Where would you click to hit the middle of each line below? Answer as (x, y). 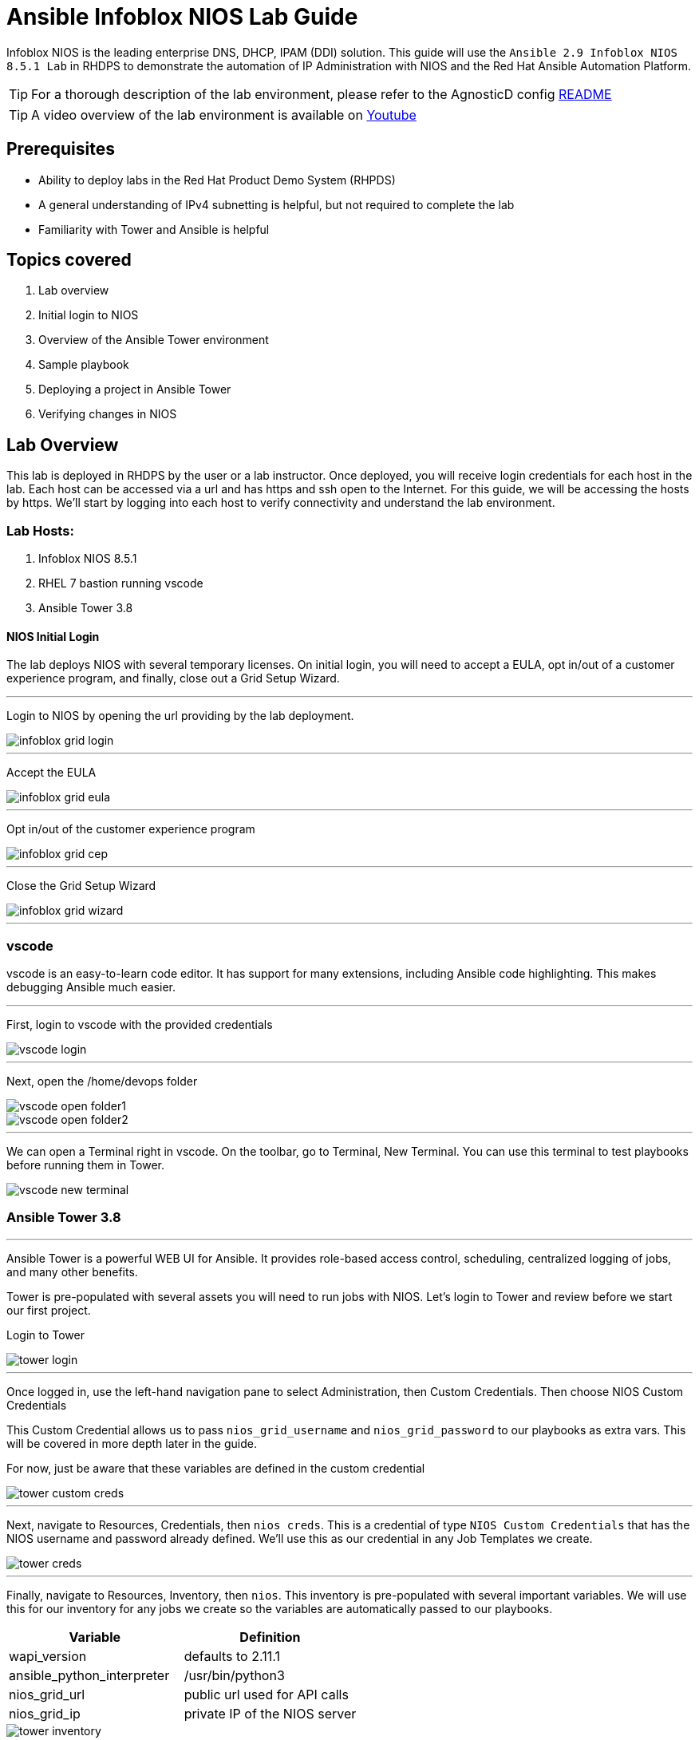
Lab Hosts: (40, 530)
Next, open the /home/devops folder (102, 1081)
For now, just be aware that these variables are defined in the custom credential (216, 1468)
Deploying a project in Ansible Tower (135, 390)
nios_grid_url (47, 1694)
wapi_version (48, 1656)
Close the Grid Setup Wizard (81, 886)
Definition (270, 1637)
